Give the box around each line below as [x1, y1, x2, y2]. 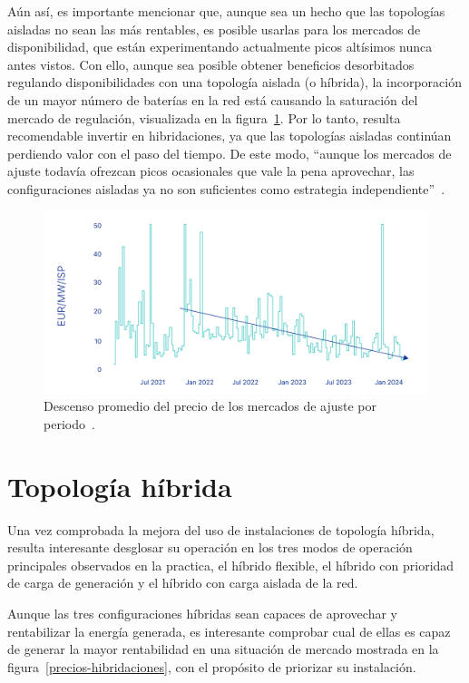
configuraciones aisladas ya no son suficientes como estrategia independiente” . [7, 179, 445, 198]
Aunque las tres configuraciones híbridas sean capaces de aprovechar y [7, 604, 397, 623]
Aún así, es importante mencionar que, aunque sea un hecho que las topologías [7, 2, 445, 20]
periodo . [44, 414, 95, 433]
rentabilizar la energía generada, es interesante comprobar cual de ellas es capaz [7, 621, 451, 640]
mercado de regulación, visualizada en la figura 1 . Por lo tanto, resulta [7, 108, 401, 127]
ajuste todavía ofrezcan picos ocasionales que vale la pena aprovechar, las [7, 161, 415, 181]
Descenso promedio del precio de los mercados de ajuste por [44, 396, 377, 415]
